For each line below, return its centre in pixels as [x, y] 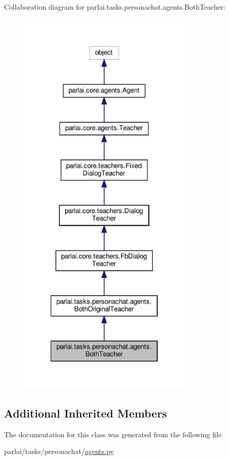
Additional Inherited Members [85, 413]
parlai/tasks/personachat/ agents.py [59, 451]
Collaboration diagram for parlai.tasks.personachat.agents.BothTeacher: [115, 7]
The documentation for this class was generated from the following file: [114, 434]
